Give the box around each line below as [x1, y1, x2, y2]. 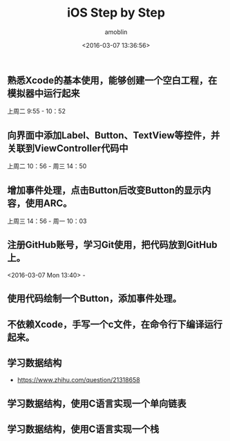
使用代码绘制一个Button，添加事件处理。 [7, 293, 182, 305]
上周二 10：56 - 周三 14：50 [7, 162, 87, 170]
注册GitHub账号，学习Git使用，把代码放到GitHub [7, 239, 218, 251]
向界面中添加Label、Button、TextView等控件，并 [7, 129, 220, 141]
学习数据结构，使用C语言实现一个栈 [7, 424, 160, 435]
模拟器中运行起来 [7, 87, 80, 99]
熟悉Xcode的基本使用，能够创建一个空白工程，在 [7, 74, 218, 86]
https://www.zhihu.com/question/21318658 [17, 376, 140, 384]
